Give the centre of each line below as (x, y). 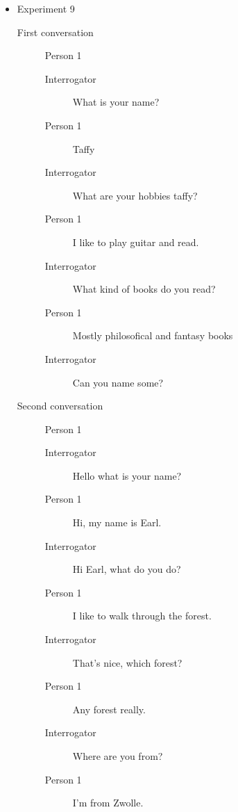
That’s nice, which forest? (127, 662)
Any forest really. (109, 709)
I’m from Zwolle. (108, 803)
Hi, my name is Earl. (117, 522)
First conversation (55, 32)
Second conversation (60, 406)
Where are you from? (118, 756)
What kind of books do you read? (144, 289)
